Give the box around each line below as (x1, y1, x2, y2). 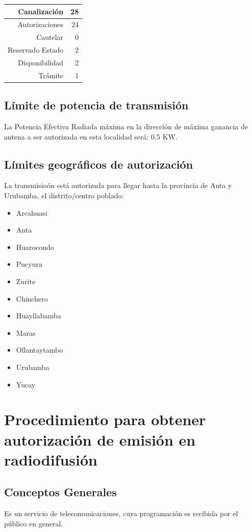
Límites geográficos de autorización (4, 156, 193, 172)
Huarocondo (16, 241, 54, 252)
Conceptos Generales (4, 484, 117, 500)
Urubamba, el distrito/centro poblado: (4, 190, 124, 200)
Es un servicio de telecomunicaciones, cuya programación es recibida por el (4, 508, 238, 519)
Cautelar (36, 32, 64, 42)
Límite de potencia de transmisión (4, 97, 189, 113)
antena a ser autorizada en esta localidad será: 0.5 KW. (4, 131, 178, 142)
